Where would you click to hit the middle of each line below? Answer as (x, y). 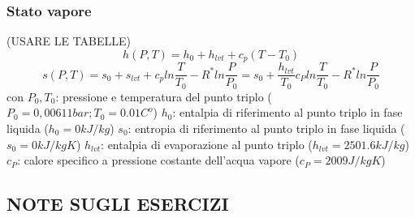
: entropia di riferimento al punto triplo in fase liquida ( (266, 128)
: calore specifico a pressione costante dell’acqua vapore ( (158, 160)
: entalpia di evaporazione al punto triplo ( (207, 144)
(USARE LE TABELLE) (69, 41)
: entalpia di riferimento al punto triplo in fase (287, 112)
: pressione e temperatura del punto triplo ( (164, 96)
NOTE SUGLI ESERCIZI (118, 204)
